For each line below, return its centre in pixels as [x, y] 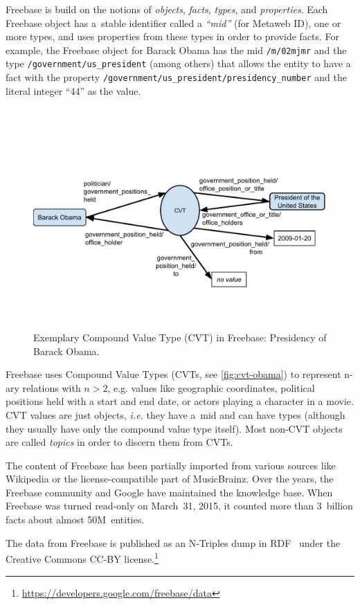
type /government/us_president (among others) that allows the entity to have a [178, 63]
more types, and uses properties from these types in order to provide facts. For [173, 36]
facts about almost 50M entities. [75, 520]
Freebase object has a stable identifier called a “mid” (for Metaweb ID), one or [173, 22]
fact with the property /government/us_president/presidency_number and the [176, 77]
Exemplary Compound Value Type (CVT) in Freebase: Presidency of [180, 337]
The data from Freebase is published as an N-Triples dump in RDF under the [173, 542]
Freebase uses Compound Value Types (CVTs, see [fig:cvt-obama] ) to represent [173, 374]
